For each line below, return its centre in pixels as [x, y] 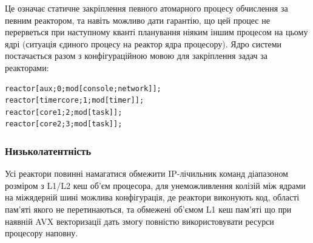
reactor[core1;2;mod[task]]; [64, 112]
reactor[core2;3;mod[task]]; [64, 124]
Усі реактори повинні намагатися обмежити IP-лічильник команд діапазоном [146, 173]
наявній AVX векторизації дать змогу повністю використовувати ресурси [140, 221]
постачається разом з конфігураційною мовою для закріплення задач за [136, 56]
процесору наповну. [42, 233]
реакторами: [27, 67]
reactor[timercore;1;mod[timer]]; [75, 101]
